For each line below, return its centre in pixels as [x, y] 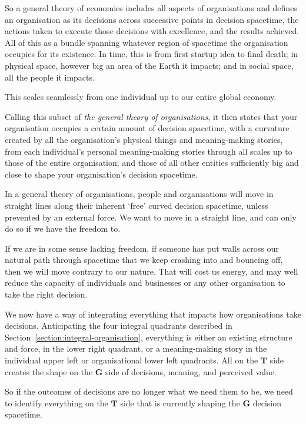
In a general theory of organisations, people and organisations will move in [139, 194]
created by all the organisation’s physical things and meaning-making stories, [144, 139]
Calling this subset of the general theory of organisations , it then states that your [151, 116]
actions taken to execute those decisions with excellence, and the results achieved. [152, 31]
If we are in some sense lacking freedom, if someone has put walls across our [142, 248]
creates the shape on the [49, 371]
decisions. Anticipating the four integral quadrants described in [119, 325]
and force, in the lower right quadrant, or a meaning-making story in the [136, 348]
